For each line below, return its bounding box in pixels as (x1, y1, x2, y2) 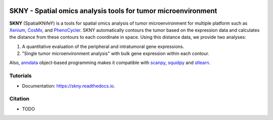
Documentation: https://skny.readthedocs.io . (22, 83, 115, 89)
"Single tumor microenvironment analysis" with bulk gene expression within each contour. (22, 50, 209, 56)
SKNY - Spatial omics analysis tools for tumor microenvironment (9, 7, 217, 15)
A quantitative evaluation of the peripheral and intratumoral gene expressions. (22, 43, 185, 49)
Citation (9, 95, 30, 102)
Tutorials (9, 72, 32, 79)
